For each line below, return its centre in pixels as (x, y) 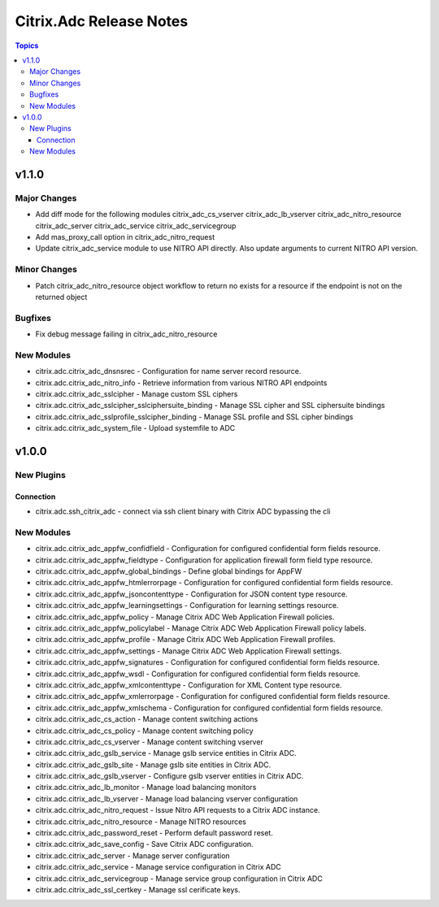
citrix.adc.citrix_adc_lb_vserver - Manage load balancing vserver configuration (167, 799)
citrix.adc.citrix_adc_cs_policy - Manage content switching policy (144, 731)
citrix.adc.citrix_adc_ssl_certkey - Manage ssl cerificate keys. (138, 889)
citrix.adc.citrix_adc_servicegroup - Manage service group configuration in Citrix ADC (179, 879)
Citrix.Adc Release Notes (102, 21)
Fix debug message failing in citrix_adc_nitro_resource (126, 334)
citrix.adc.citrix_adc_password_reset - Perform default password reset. (154, 833)
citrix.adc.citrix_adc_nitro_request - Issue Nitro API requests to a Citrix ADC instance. (178, 810)
